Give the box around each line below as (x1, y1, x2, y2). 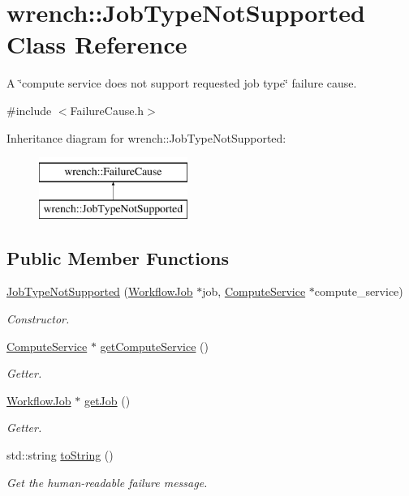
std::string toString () (6, 447, 114, 464)
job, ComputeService (202, 283, 306, 300)
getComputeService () (100, 337, 209, 354)
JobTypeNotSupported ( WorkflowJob (6, 283, 193, 300)
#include (6, 101, 52, 118)
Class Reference (6, 28, 187, 61)
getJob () (84, 391, 131, 408)
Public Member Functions (6, 245, 229, 270)
